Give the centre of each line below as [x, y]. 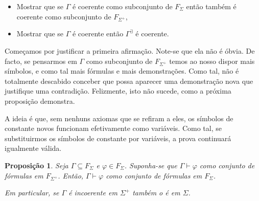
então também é [211, 6]
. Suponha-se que [151, 165]
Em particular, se [32, 193]
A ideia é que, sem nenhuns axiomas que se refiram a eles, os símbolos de [119, 118]
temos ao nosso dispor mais [212, 61]
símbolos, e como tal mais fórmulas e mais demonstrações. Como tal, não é [122, 71]
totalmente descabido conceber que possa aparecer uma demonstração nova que [129, 81]
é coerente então [98, 33]
